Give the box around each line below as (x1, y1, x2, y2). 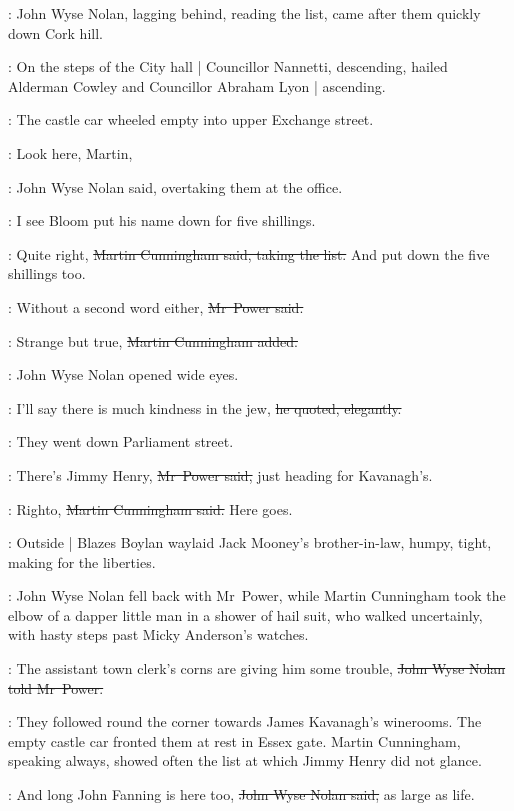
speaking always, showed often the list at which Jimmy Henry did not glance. (8, 750, 482, 771)
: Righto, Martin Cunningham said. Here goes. (8, 498, 293, 519)
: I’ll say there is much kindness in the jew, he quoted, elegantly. (8, 397, 402, 418)
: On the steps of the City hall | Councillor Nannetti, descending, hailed (8, 56, 448, 77)
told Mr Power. (8, 677, 104, 698)
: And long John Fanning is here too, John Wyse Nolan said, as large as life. (8, 784, 475, 805)
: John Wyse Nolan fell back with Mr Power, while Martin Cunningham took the (8, 585, 506, 606)
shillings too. (8, 263, 86, 284)
